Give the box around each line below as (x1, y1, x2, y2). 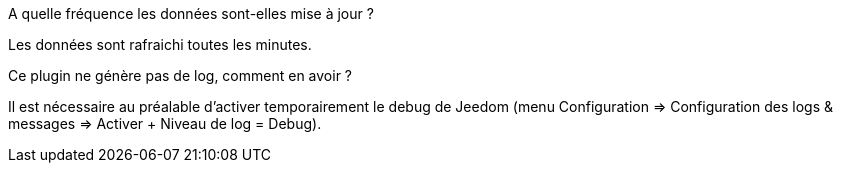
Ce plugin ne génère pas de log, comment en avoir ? (8, 67, 352, 84)
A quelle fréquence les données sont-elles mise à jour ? (8, 5, 374, 22)
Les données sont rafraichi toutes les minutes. (8, 36, 312, 53)
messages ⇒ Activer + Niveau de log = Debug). (8, 115, 322, 132)
